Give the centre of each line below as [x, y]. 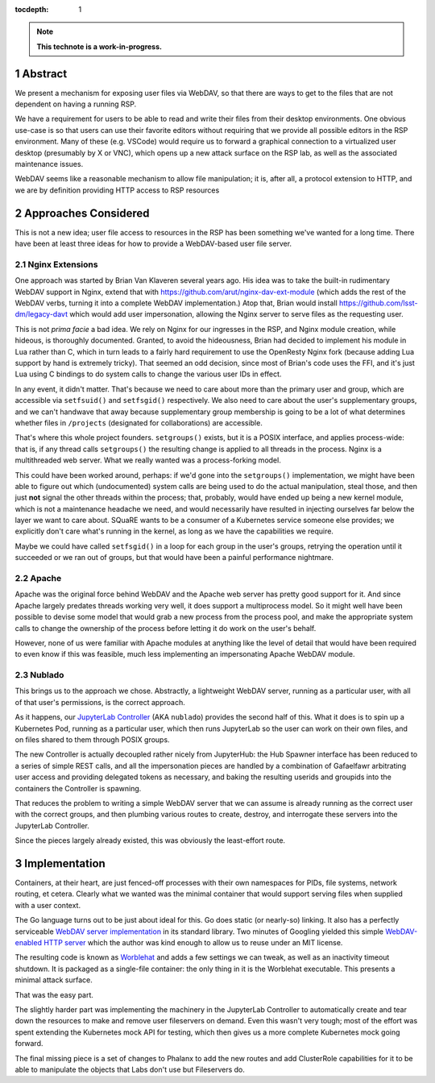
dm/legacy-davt [41, 314]
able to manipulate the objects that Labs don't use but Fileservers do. [130, 1069]
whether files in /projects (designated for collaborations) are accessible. [139, 422]
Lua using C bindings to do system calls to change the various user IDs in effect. [148, 374]
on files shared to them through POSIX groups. [92, 740]
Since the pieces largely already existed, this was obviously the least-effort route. [150, 840]
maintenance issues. [49, 164]
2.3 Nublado [39, 675]
